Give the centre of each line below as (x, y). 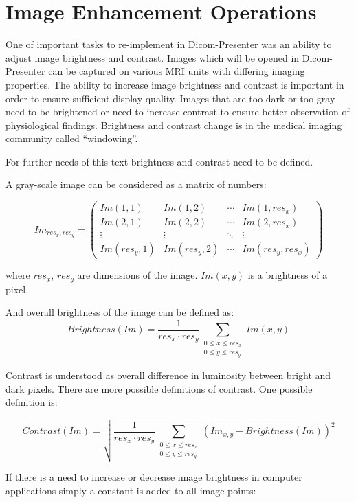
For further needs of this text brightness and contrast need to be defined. (159, 161)
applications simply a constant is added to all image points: (131, 491)
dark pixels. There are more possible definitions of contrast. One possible (159, 388)
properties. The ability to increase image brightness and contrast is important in (175, 84)
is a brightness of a (288, 275)
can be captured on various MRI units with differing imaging (177, 71)
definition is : (32, 402)
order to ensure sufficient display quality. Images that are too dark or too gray (170, 98)
